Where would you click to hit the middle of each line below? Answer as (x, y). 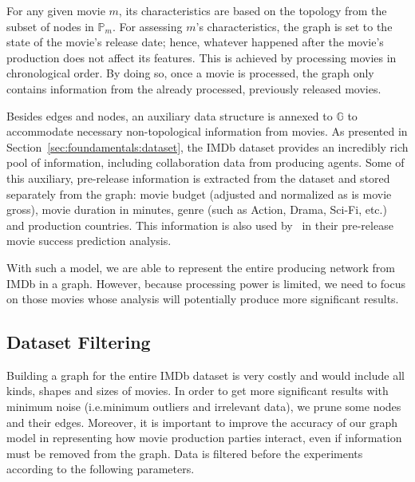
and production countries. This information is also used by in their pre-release (200, 225)
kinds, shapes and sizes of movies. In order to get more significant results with (198, 391)
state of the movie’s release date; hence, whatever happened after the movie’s (195, 42)
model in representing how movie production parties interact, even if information (204, 438)
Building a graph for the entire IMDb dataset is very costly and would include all (206, 375)
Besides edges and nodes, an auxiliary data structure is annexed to (170, 115)
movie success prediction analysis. (89, 241)
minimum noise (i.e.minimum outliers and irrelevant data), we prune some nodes (204, 407)
